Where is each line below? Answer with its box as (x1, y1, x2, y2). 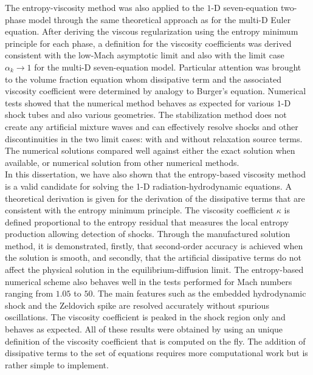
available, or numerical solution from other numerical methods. (5, 156, 239, 168)
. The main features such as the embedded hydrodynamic (92, 287, 306, 300)
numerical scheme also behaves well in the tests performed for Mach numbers (5, 275, 292, 287)
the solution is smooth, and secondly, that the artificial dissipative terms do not (5, 251, 301, 264)
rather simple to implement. (5, 358, 109, 371)
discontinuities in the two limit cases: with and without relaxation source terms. (5, 132, 303, 145)
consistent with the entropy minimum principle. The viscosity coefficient (5, 204, 274, 216)
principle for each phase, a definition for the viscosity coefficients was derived (5, 36, 292, 49)
